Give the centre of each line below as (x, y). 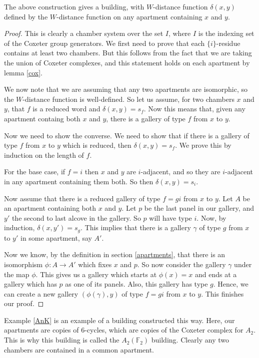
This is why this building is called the (62, 340)
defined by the (26, 16)
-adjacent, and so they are (180, 172)
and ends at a (216, 274)
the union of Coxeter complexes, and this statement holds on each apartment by (127, 62)
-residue (228, 43)
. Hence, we (231, 284)
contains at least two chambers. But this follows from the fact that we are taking (128, 53)
